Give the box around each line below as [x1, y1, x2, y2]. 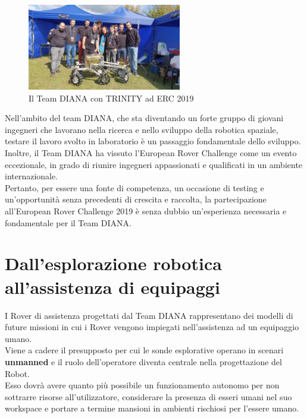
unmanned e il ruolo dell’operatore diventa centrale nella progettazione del [5, 355, 282, 368]
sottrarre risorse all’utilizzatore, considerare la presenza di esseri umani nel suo [5, 390, 292, 403]
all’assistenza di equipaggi [5, 274, 220, 299]
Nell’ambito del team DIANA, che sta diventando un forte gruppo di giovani [5, 112, 284, 124]
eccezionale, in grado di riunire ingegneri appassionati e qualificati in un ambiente [5, 158, 303, 170]
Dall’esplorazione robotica [5, 251, 222, 275]
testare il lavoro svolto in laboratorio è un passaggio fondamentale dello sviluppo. [5, 135, 301, 147]
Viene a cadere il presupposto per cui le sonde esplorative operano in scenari [5, 344, 284, 356]
